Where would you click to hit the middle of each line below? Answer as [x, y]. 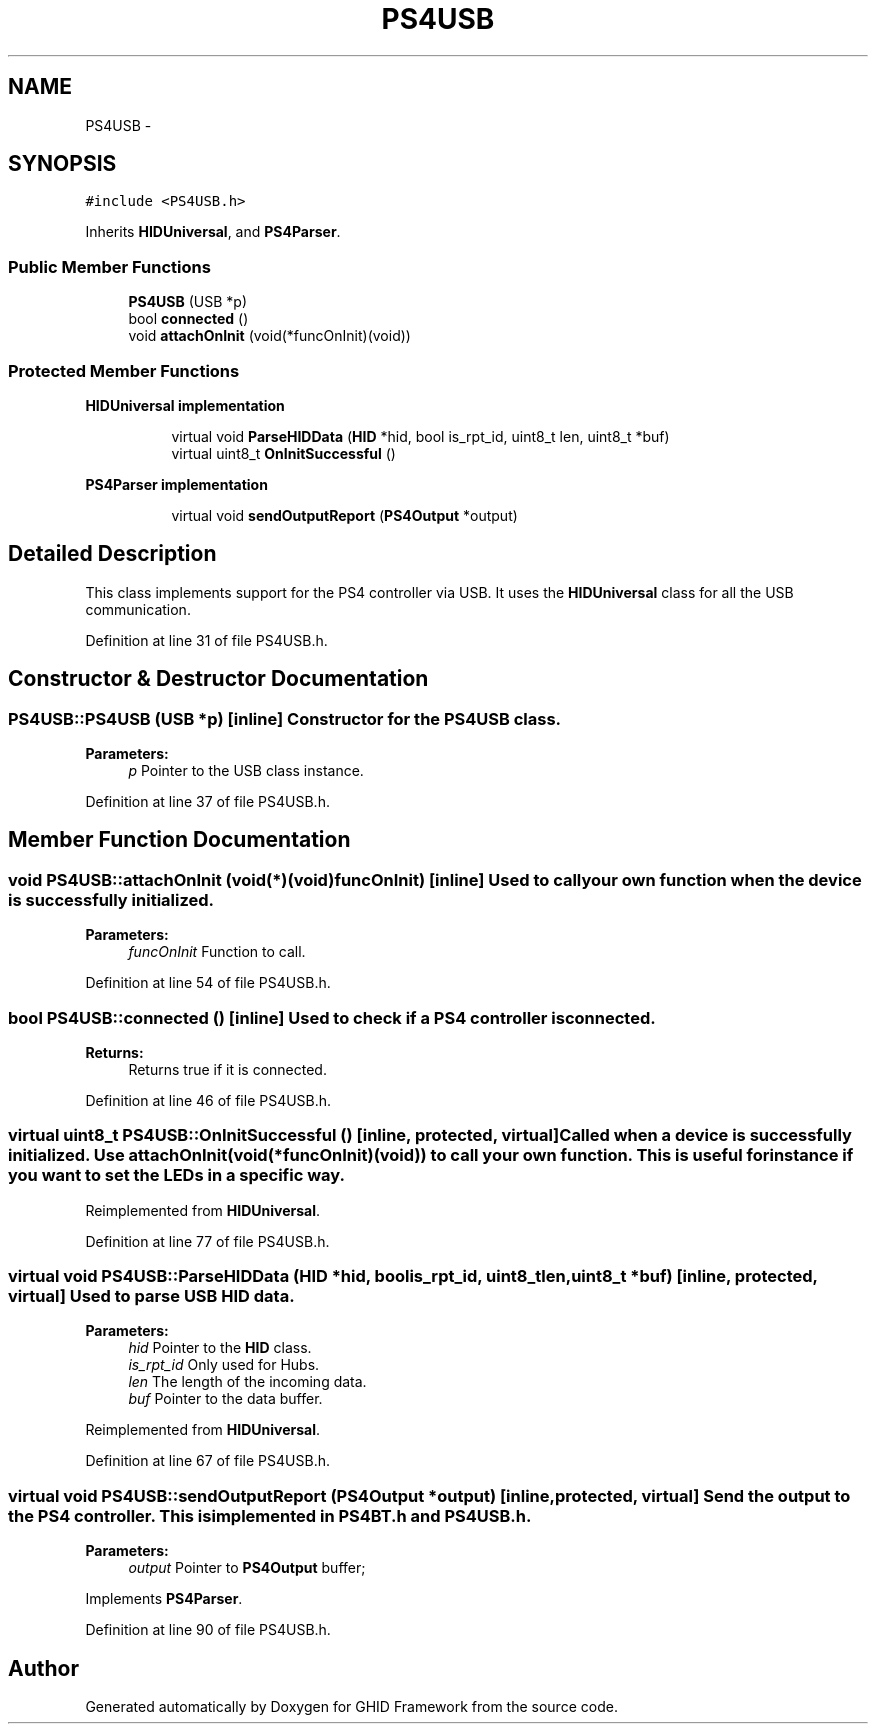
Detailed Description [112, 554]
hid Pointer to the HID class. [220, 1348]
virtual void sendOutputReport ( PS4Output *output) [344, 515]
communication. [138, 609]
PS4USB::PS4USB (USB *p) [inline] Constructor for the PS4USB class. [285, 718]
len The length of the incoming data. [247, 1382]
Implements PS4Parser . [164, 1599]
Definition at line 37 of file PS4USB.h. [207, 801]
